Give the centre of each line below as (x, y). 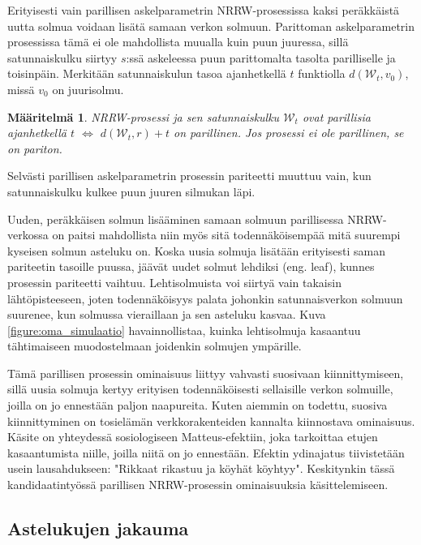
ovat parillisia (336, 116)
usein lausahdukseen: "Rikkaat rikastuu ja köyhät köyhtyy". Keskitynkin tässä (201, 468)
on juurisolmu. (88, 89)
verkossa (28, 235)
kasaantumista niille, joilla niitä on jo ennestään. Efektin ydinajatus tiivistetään (206, 452)
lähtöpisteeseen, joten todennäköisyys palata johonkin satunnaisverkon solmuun (205, 298)
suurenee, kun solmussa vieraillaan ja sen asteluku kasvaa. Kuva (167, 314)
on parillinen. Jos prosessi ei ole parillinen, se (289, 133)
